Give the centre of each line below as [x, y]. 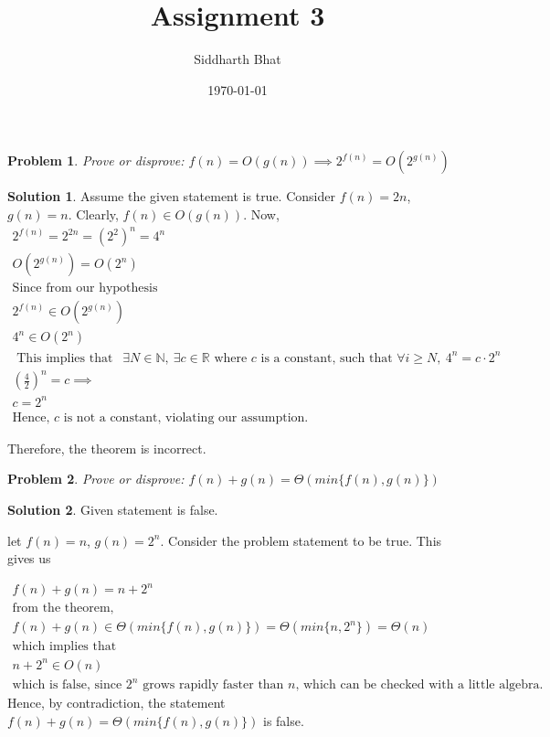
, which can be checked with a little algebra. [419, 685]
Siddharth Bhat [238, 59]
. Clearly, [93, 214]
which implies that [64, 647]
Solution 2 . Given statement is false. [113, 509]
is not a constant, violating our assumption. [186, 417]
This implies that [65, 358]
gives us [29, 558]
